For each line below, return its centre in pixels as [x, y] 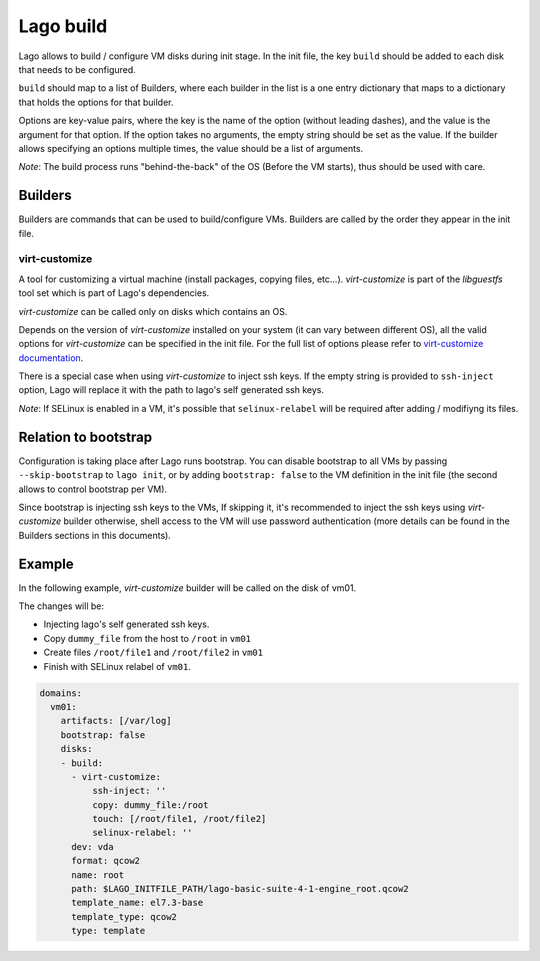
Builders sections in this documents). [95, 535]
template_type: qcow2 [124, 916]
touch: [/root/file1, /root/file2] [179, 819]
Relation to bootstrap [85, 436]
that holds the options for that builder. [96, 102]
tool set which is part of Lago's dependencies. [114, 293]
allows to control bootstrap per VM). [93, 489]
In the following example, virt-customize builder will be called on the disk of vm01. [187, 587]
